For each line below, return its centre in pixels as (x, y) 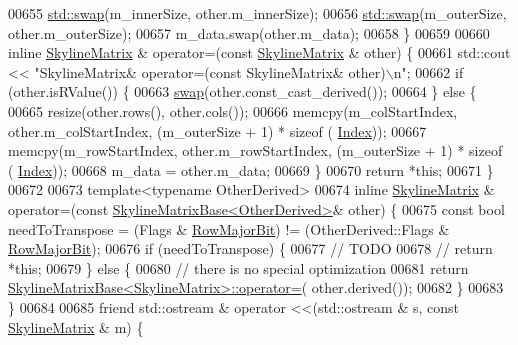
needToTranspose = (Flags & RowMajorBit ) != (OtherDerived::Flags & (229, 228)
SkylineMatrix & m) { (76, 326)
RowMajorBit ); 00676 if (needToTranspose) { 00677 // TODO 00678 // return (250, 248)
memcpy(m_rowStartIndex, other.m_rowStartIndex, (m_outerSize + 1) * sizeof (255, 150)
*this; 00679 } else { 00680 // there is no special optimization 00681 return (238, 267)
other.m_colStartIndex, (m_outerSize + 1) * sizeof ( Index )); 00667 (217, 130)
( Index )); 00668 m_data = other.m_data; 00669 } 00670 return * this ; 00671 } (251, 169)
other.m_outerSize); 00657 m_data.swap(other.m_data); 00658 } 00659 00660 (249, 32)
